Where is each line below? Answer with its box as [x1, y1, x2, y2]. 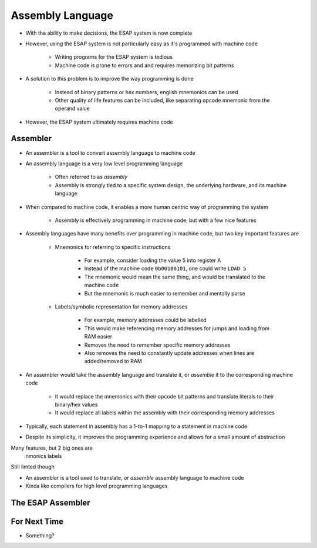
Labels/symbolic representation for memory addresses [55, 303, 188, 310]
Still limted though [11, 463, 55, 470]
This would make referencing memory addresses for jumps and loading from [84, 324, 270, 332]
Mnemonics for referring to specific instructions [55, 243, 171, 250]
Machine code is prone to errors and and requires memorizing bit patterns [55, 62, 234, 69]
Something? [25, 532, 55, 539]
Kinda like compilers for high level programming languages [25, 483, 168, 490]
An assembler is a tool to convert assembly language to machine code [25, 149, 196, 156]
